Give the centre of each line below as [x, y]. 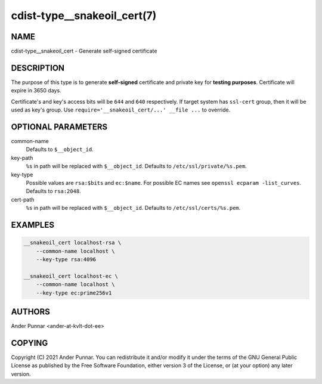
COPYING [30, 343]
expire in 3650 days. [36, 91]
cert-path [23, 199]
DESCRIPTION [38, 68]
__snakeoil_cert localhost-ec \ [71, 276]
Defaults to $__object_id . [60, 150]
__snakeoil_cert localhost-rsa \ [72, 243]
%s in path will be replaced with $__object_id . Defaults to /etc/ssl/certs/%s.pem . [133, 208]
